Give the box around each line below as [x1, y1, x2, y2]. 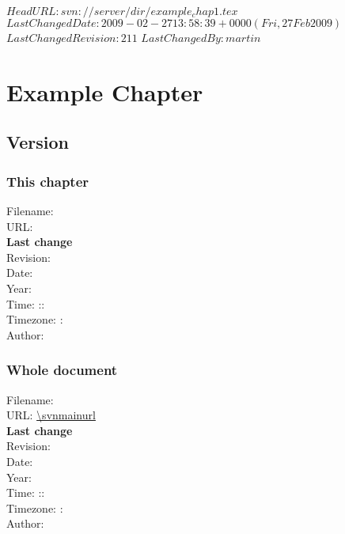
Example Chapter [6, 75, 203, 108]
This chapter [6, 171, 89, 191]
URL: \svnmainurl [6, 407, 96, 423]
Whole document [6, 360, 118, 380]
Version [6, 130, 69, 154]
